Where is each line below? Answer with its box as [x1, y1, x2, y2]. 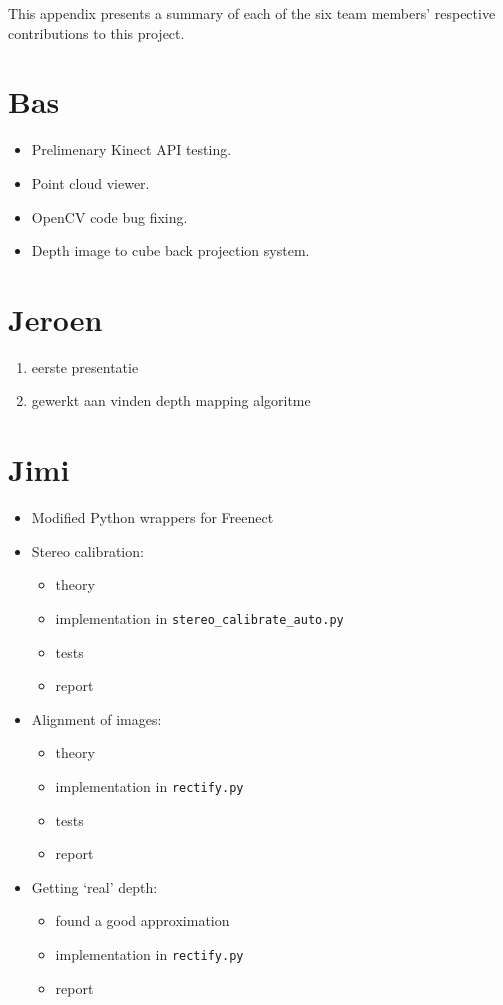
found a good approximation [55, 910, 230, 931]
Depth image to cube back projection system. [31, 240, 310, 261]
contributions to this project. [8, 22, 185, 43]
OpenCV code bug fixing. [31, 206, 188, 227]
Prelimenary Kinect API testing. [31, 139, 232, 160]
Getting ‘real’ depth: [31, 876, 158, 897]
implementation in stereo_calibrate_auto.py [55, 607, 344, 628]
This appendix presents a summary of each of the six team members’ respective [8, 3, 496, 23]
